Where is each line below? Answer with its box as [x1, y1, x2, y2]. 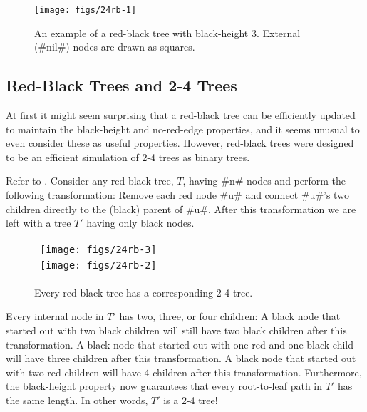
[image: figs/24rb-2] [40, 259, 157, 271]
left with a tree [6, 215, 71, 230]
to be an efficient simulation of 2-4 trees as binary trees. [6, 149, 250, 164]
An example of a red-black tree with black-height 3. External [34, 25, 301, 40]
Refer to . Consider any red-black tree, [6, 173, 174, 188]
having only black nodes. [86, 215, 195, 230]
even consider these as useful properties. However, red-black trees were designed [6, 135, 354, 150]
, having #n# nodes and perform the [182, 173, 346, 188]
